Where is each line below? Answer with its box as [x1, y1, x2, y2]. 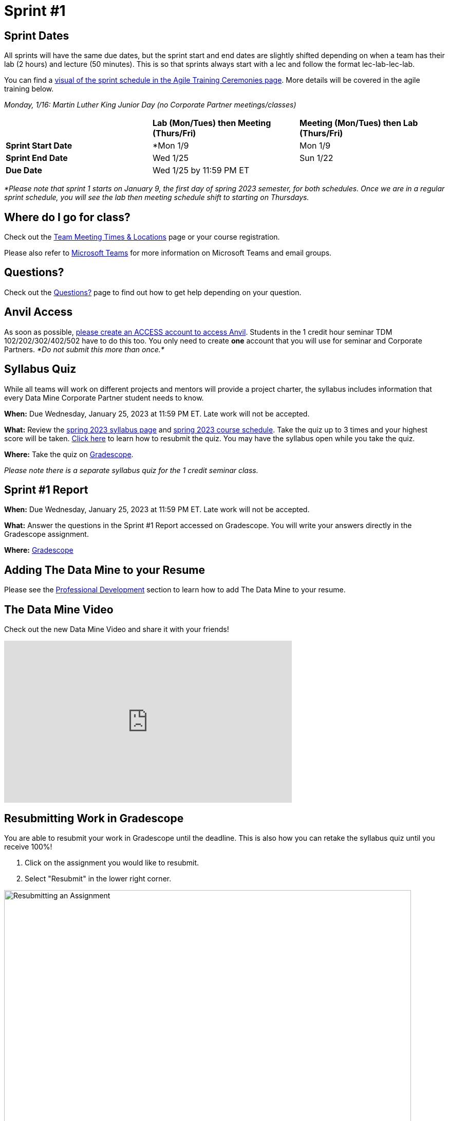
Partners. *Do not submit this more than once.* [4, 345, 164, 354]
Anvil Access [4, 305, 73, 319]
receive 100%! [4, 842, 52, 851]
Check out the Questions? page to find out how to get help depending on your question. [4, 287, 302, 297]
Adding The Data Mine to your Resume [4, 563, 205, 576]
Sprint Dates [4, 29, 69, 42]
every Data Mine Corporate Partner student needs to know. [4, 393, 204, 402]
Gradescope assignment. [4, 530, 89, 539]
